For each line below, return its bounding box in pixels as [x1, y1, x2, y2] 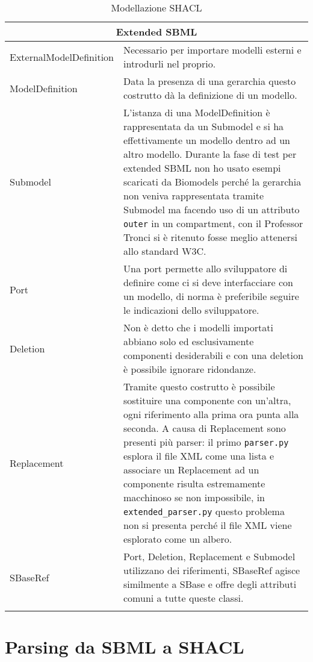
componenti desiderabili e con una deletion [123, 348, 303, 362]
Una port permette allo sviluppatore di [123, 261, 288, 275]
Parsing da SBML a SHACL [5, 634, 244, 659]
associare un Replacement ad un [123, 463, 259, 476]
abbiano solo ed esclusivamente [123, 334, 254, 348]
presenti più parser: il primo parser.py [123, 435, 289, 449]
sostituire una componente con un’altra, [123, 393, 291, 407]
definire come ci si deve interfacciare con [123, 275, 293, 289]
